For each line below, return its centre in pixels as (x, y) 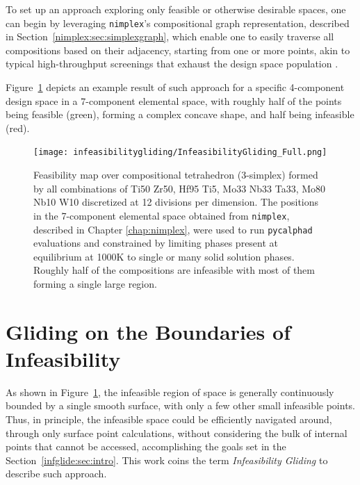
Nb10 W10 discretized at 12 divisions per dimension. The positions (176, 202)
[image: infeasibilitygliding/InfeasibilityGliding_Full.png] (180, 153)
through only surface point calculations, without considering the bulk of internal (177, 433)
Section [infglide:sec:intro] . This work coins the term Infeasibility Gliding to (167, 460)
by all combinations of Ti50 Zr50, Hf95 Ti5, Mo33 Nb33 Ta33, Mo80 (180, 188)
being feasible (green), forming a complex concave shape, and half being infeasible (180, 114)
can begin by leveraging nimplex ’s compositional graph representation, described (178, 23)
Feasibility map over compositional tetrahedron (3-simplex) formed (176, 175)
